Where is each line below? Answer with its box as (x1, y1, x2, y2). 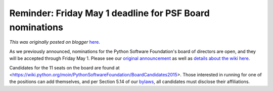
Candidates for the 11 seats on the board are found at (9, 64, 120, 70)
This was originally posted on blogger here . (9, 39, 101, 45)
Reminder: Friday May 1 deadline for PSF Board (9, 8, 210, 19)
